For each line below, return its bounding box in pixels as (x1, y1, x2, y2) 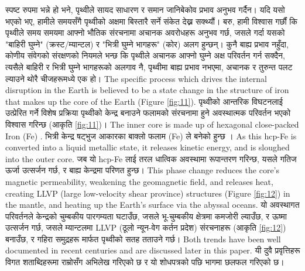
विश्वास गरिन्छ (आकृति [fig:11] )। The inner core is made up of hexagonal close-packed (5, 118, 299, 130)
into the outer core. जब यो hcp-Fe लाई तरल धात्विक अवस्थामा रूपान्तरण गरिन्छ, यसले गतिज (5, 152, 297, 164)
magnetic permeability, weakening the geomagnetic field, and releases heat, (5, 175, 273, 187)
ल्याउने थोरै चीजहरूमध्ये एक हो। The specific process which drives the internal (5, 72, 267, 84)
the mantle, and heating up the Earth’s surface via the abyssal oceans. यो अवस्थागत (5, 198, 300, 211)
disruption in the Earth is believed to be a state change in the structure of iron (5, 84, 289, 96)
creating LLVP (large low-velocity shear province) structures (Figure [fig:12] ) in (5, 187, 290, 199)
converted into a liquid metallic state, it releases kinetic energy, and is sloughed (5, 141, 290, 153)
